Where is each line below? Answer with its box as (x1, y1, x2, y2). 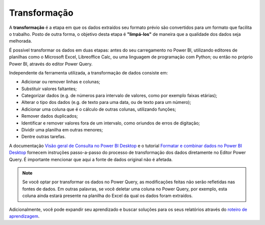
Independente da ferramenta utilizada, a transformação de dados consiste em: (9, 70, 168, 75)
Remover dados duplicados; (21, 113, 78, 119)
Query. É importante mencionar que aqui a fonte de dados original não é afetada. (9, 156, 173, 162)
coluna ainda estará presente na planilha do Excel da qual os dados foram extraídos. (22, 193, 193, 199)
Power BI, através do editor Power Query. (9, 61, 93, 67)
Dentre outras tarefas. (21, 134, 66, 140)
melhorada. (9, 38, 32, 44)
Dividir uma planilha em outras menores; (21, 127, 103, 133)
